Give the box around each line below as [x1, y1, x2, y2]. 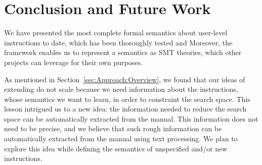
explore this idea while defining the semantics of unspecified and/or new [4, 143, 228, 153]
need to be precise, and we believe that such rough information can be [4, 123, 222, 134]
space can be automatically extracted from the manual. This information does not [4, 113, 258, 124]
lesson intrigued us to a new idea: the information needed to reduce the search [4, 103, 247, 114]
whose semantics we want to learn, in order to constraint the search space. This [4, 93, 250, 104]
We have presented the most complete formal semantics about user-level [4, 27, 228, 38]
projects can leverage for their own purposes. [4, 57, 143, 67]
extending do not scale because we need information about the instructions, [4, 84, 238, 94]
